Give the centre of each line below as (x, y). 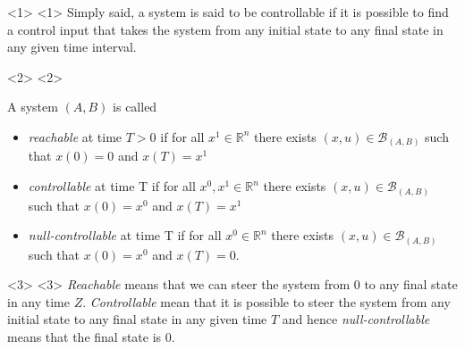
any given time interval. (72, 47)
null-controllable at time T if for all (125, 235)
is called (135, 107)
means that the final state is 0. (91, 337)
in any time (38, 301)
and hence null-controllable (356, 319)
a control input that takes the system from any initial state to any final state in (225, 29)
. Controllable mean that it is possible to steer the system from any (266, 301)
